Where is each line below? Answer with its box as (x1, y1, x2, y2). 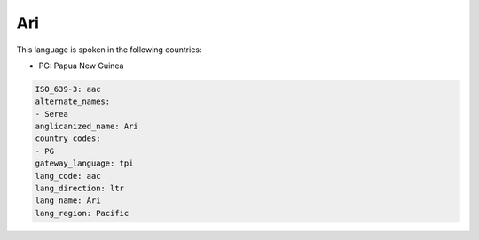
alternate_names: (35, 97, 111, 106)
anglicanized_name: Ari (35, 121, 139, 132)
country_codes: (35, 134, 101, 143)
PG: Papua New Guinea (38, 60, 124, 71)
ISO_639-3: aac (35, 84, 101, 94)
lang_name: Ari (35, 196, 101, 205)
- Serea (35, 109, 68, 119)
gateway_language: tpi (35, 159, 134, 168)
